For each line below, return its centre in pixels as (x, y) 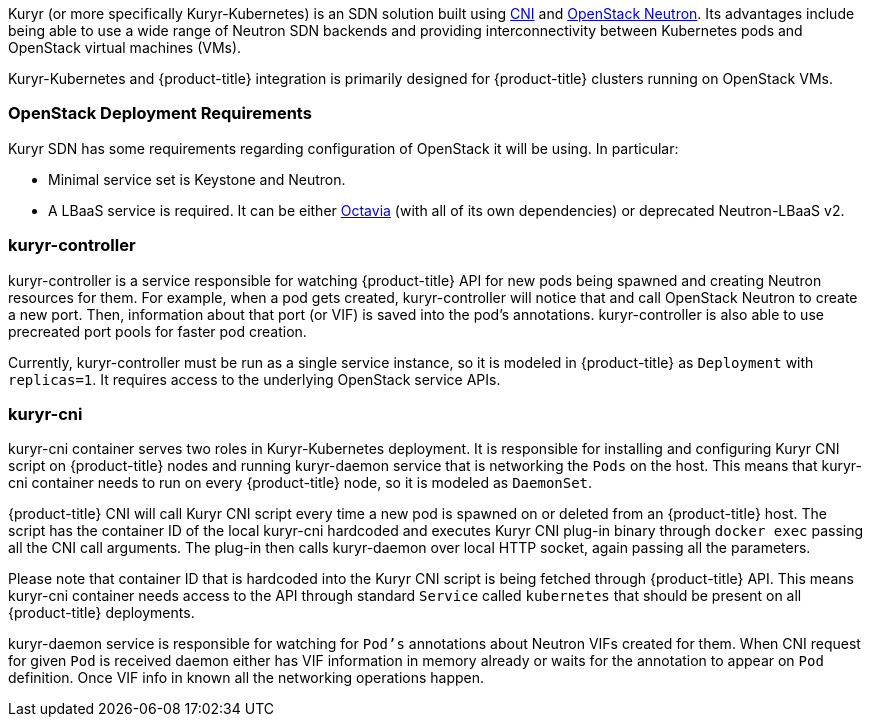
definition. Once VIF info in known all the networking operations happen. (246, 678)
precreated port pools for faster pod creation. (157, 331)
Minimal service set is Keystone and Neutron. (197, 179)
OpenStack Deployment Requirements (160, 113)
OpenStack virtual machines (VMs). (125, 47)
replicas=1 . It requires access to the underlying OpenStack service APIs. (254, 379)
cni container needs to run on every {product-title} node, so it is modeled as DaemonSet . (300, 483)
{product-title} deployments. (101, 613)
